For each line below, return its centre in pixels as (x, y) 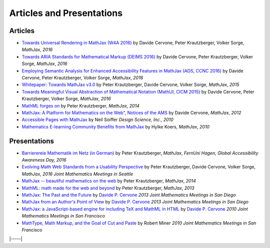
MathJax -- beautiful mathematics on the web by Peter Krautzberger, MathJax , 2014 (109, 181)
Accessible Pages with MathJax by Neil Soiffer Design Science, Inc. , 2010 (97, 119)
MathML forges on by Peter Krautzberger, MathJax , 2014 (81, 105)
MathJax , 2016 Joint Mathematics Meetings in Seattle (77, 174)
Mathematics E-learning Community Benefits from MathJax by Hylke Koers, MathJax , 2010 (116, 126)
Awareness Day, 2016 (44, 160)
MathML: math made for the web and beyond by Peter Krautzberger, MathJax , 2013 (108, 188)
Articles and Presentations (66, 13)
